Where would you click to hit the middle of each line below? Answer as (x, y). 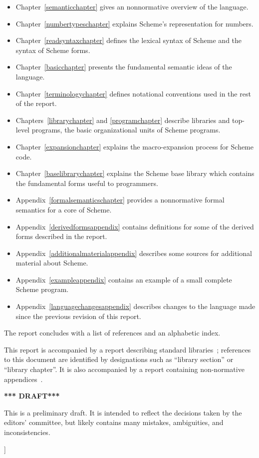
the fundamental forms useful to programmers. (87, 183)
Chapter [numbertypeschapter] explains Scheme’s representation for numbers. (134, 23)
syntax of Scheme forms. (53, 50)
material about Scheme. (52, 263)
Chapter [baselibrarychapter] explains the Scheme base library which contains (135, 173)
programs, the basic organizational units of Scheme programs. (126, 130)
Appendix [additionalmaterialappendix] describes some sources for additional (134, 253)
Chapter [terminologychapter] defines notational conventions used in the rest (133, 93)
